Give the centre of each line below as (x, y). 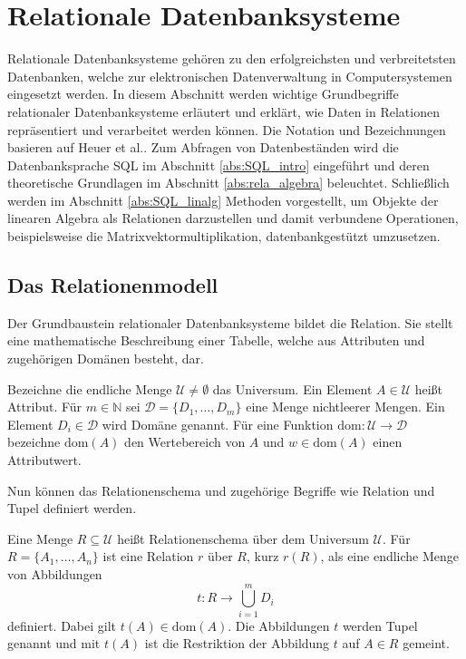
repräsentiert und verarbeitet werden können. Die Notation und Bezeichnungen (227, 129)
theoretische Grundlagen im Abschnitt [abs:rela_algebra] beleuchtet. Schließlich (228, 183)
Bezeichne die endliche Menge (90, 388)
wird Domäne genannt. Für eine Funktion (218, 424)
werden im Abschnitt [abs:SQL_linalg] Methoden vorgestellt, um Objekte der (223, 200)
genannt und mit (54, 643)
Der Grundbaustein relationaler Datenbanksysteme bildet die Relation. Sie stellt (230, 322)
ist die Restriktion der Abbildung (237, 643)
